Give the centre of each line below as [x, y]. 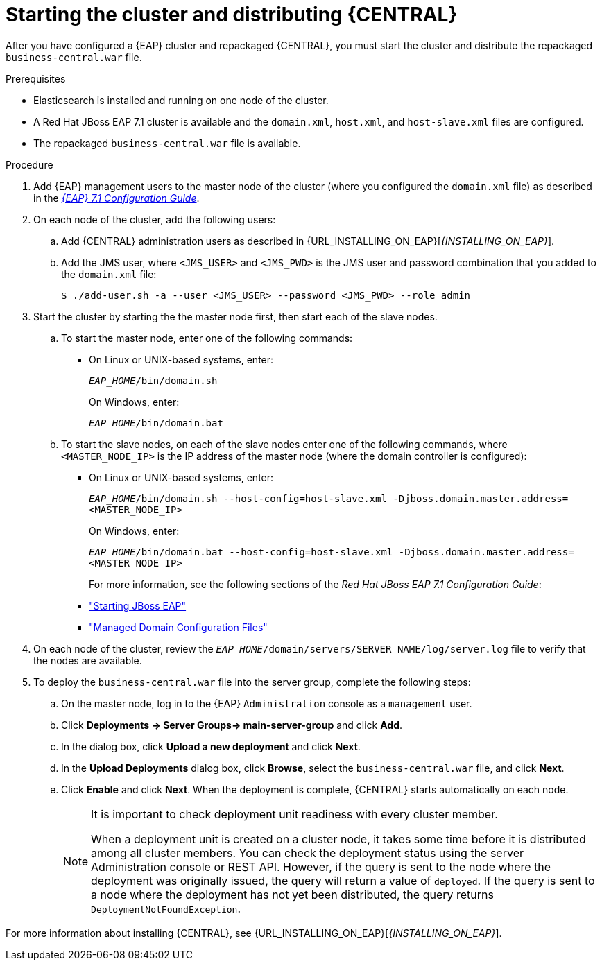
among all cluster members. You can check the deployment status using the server [307, 853]
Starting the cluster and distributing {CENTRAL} [232, 15]
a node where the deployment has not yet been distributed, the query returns [292, 894]
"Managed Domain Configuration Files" [178, 627]
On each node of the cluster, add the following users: [155, 219]
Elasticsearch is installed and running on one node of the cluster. [181, 100]
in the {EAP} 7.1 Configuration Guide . [117, 198]
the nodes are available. [88, 660]
